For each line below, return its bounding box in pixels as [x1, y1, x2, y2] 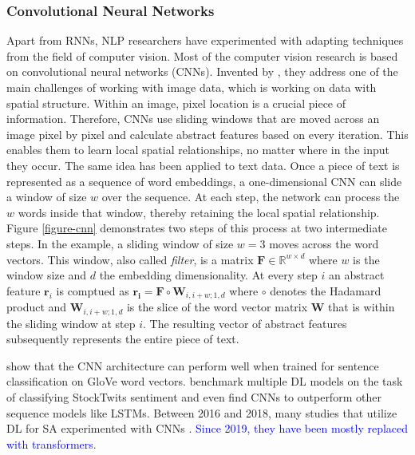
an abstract [329, 267, 385, 283]
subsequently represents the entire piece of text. [6, 330, 239, 347]
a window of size [6, 188, 87, 205]
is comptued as [56, 282, 129, 299]
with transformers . [6, 435, 97, 452]
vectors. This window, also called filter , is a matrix [6, 251, 254, 267]
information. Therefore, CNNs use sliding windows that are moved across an [6, 110, 380, 127]
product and [6, 299, 67, 315]
